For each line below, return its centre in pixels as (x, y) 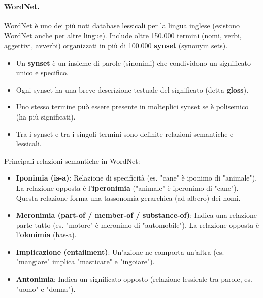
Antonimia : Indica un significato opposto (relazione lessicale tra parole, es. (134, 279)
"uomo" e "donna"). (46, 289)
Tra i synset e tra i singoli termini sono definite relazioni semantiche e (125, 133)
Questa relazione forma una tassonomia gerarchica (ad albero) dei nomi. (128, 198)
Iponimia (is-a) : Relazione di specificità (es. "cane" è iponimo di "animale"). (137, 178)
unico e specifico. (42, 72)
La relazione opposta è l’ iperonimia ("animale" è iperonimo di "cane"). (127, 187)
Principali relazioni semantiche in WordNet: (72, 160)
